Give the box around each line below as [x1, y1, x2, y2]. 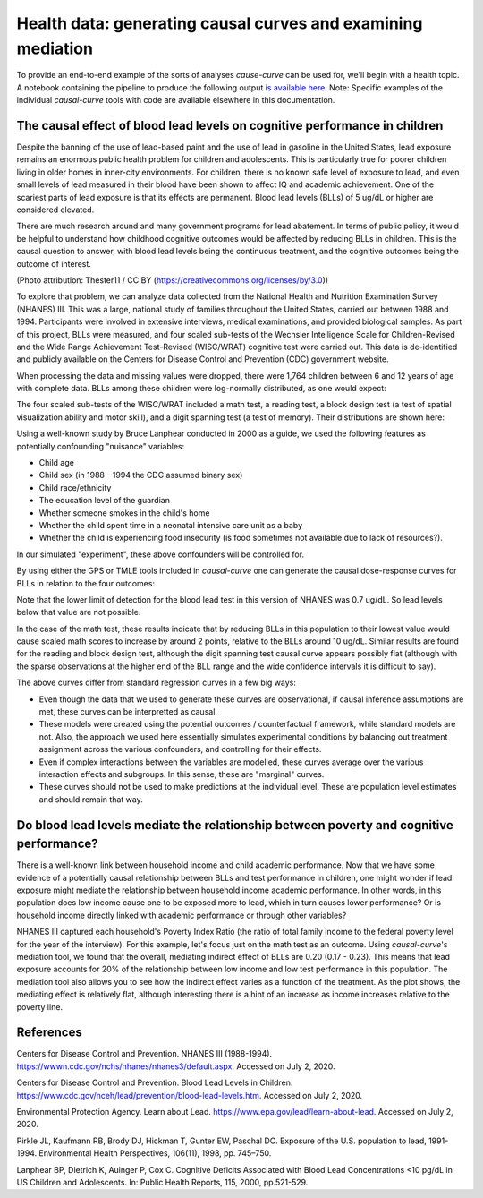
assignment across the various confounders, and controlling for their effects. [38, 744, 322, 755]
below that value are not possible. [16, 607, 141, 618]
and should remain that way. [38, 793, 143, 805]
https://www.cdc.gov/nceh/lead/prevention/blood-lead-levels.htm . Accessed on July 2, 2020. [16, 1090, 363, 1100]
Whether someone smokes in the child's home [38, 507, 210, 518]
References [16, 1025, 82, 1040]
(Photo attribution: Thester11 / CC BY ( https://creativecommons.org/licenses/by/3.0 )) [16, 274, 329, 286]
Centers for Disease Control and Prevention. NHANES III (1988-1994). [16, 1048, 273, 1059]
